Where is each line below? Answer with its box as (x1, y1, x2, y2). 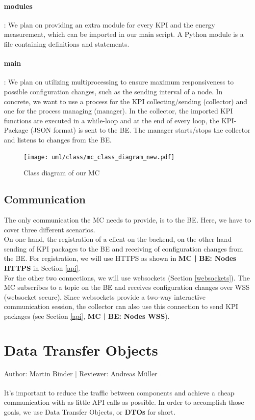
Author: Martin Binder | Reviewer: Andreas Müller (4, 368, 157, 378)
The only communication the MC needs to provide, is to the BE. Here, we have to (4, 214, 251, 224)
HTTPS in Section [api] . (4, 262, 80, 273)
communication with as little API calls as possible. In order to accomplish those (4, 397, 244, 407)
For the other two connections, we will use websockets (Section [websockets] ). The (4, 272, 250, 282)
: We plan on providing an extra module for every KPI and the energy (4, 19, 215, 29)
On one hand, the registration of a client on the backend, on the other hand (4, 234, 232, 244)
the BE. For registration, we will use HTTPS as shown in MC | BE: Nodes (4, 253, 236, 263)
